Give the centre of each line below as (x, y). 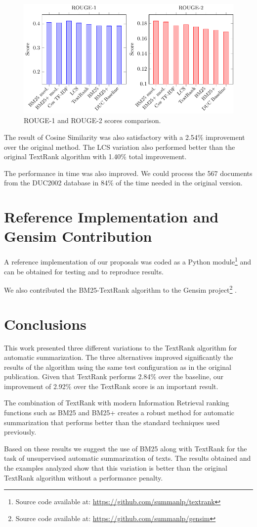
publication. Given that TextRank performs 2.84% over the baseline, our (114, 376)
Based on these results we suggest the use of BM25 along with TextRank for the (126, 448)
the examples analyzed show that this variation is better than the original (116, 468)
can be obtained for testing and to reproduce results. (84, 271)
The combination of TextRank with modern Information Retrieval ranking (117, 403)
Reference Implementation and (111, 217)
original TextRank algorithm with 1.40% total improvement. (95, 156)
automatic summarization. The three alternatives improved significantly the (119, 357)
